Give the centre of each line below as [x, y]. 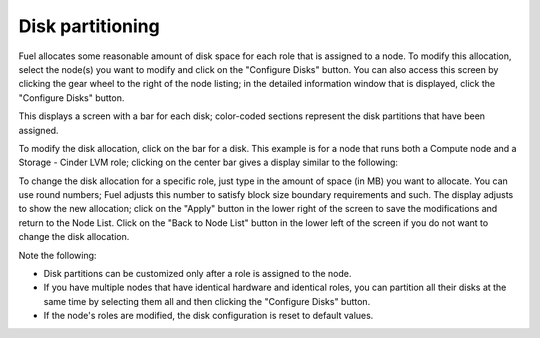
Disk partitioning [89, 26]
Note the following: [57, 255]
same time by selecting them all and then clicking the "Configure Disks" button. [207, 301]
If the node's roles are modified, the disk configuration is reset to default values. [208, 316]
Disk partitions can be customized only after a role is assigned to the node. [197, 274]
